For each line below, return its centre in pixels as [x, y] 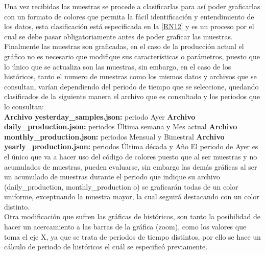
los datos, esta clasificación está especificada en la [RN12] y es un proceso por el [129, 26]
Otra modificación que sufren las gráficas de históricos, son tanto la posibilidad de [132, 216]
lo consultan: [24, 106]
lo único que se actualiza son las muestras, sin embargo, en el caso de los [118, 66]
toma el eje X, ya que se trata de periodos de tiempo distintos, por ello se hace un [132, 236]
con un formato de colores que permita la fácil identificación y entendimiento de [129, 16]
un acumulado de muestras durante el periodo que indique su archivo [112, 177]
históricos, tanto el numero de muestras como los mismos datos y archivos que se [130, 76]
